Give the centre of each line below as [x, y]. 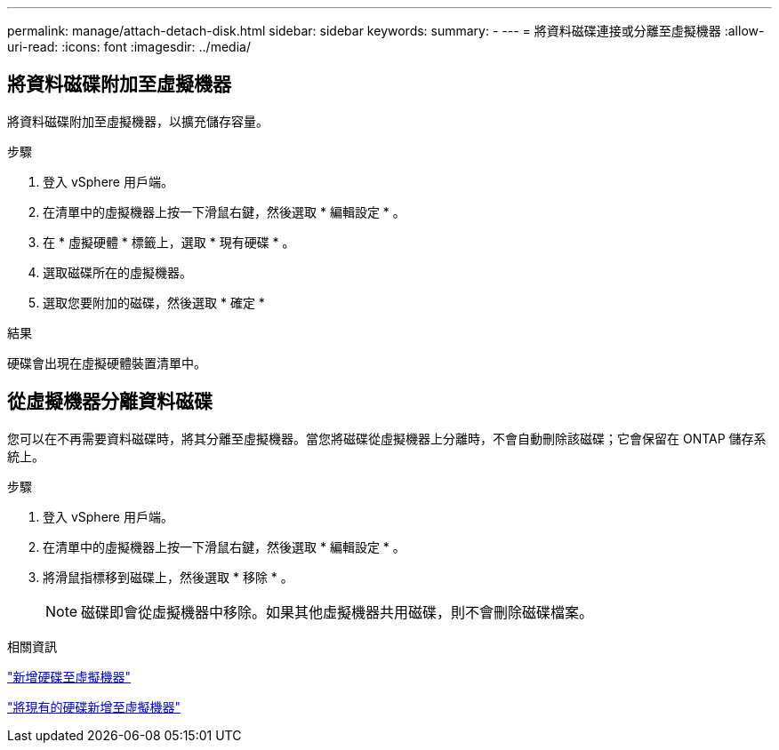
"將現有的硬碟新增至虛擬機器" [94, 706]
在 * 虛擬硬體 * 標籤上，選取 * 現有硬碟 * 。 [169, 242]
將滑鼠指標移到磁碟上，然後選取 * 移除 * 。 [168, 577]
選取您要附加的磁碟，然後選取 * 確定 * [154, 302]
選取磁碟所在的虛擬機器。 [117, 272]
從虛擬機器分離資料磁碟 [110, 402]
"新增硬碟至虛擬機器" [69, 676]
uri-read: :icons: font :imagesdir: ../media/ [129, 47]
